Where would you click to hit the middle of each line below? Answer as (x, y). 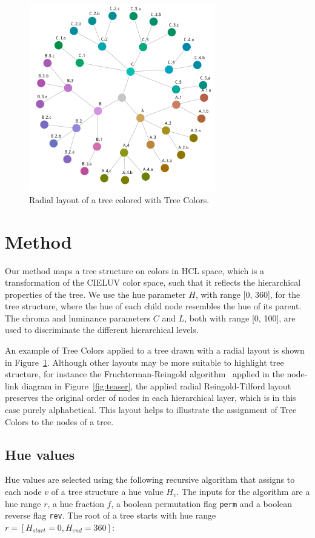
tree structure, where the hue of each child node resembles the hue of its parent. (153, 306)
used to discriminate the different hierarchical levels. (102, 330)
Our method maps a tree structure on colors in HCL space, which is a (135, 270)
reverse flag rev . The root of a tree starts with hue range (111, 515)
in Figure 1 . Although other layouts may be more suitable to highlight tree (144, 362)
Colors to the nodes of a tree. (59, 421)
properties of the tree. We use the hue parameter (95, 294)
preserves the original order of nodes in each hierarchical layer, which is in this (151, 398)
